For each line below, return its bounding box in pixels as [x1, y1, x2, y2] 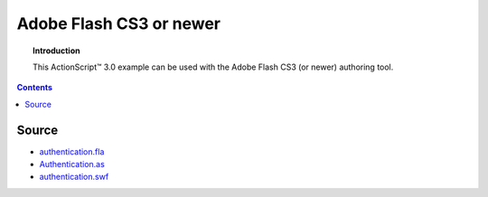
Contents [16, 82, 53, 93]
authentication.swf [39, 172, 109, 183]
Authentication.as [39, 159, 106, 170]
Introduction [33, 45, 80, 56]
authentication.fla [39, 145, 105, 157]
